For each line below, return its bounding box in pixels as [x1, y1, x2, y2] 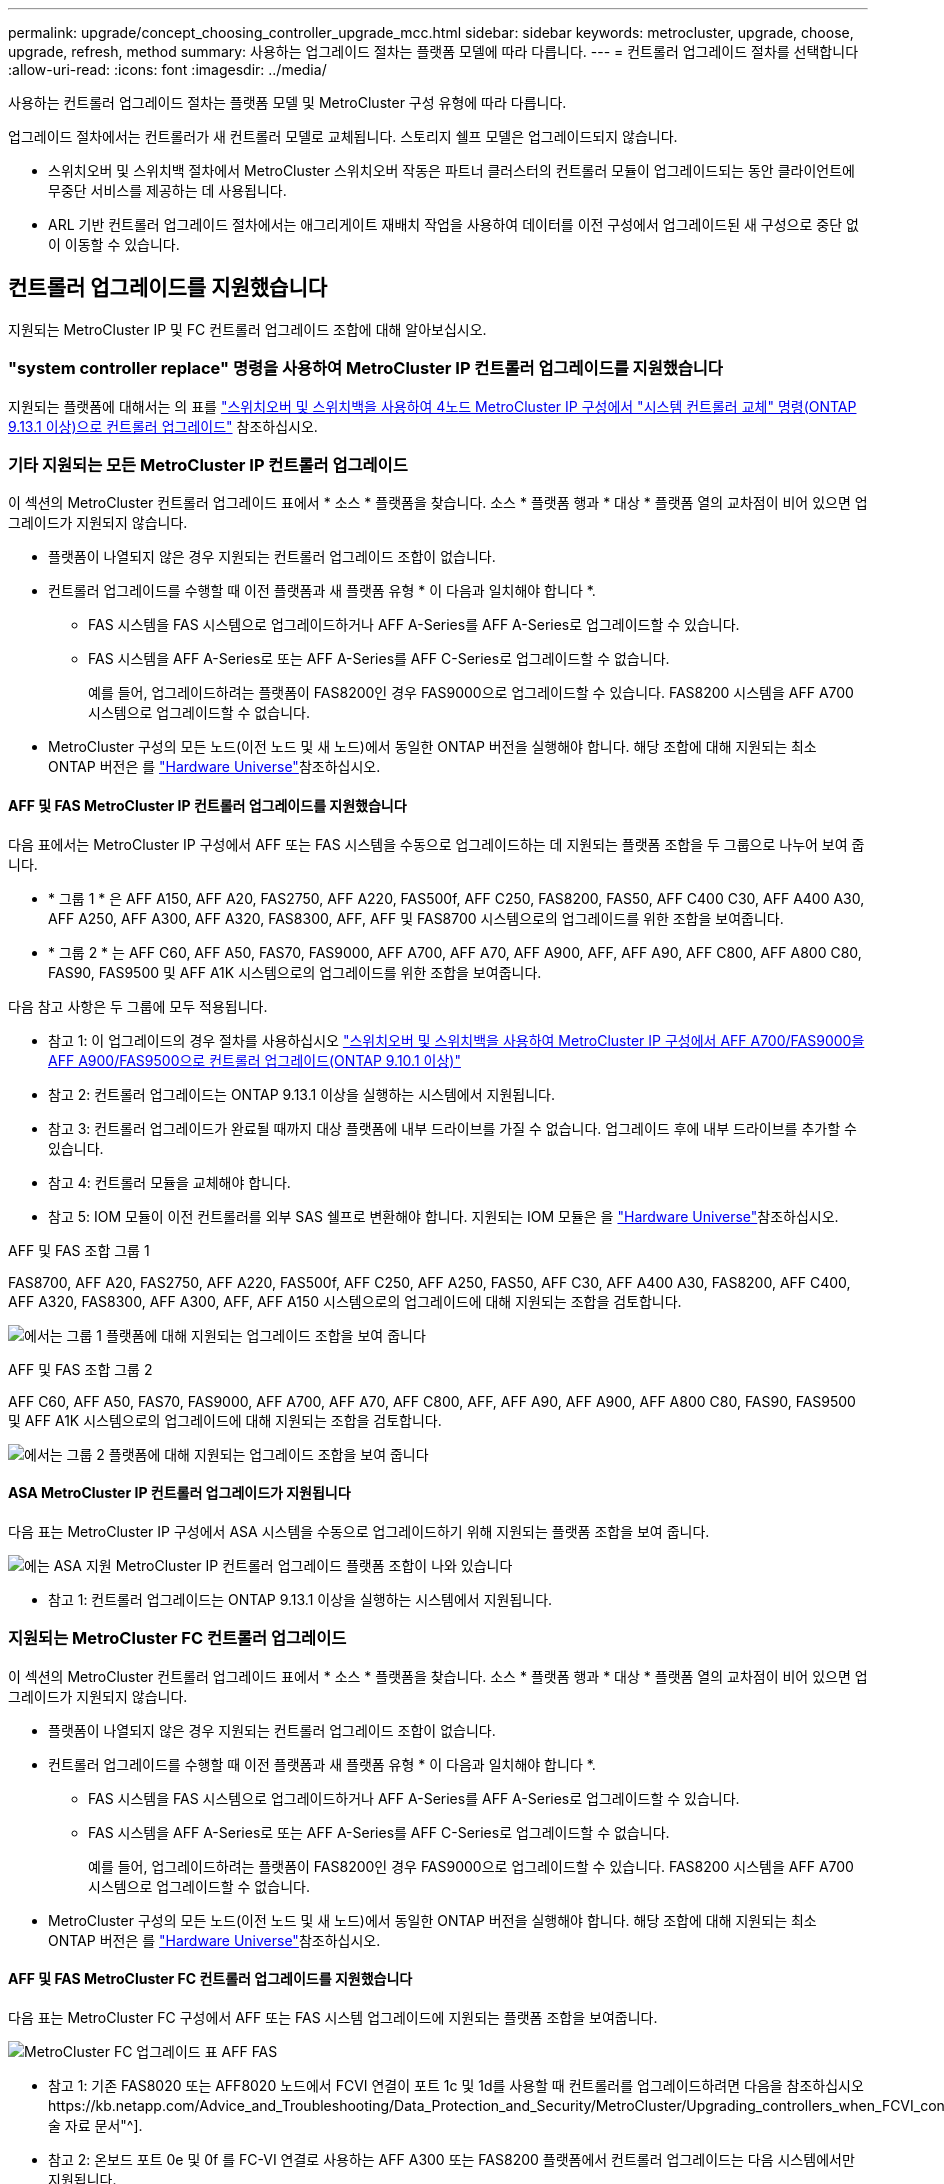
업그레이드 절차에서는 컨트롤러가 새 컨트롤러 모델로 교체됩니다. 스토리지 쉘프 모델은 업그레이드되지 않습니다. [8, 128, 678, 145]
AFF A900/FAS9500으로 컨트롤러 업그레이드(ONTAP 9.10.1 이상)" [48, 1051, 461, 1069]
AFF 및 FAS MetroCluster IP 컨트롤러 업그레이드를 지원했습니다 [8, 796, 407, 814]
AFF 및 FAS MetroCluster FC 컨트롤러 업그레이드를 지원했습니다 [8, 1970, 413, 1988]
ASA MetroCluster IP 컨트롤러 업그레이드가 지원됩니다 [8, 1484, 351, 1502]
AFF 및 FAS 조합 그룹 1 [8, 1241, 150, 1259]
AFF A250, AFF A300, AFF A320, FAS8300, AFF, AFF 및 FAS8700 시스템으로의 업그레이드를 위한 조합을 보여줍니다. [48, 909, 784, 927]
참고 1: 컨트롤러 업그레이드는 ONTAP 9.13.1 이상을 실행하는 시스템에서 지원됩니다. [48, 1590, 553, 1608]
